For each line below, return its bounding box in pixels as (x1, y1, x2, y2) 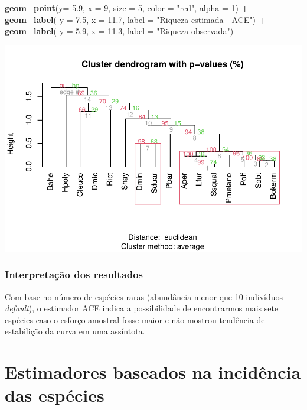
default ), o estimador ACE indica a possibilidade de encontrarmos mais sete (5, 302, 279, 314)
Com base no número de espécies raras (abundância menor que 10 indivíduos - (5, 290, 289, 302)
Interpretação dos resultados (5, 267, 143, 282)
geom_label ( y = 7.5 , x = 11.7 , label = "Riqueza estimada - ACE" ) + (5, 13, 266, 25)
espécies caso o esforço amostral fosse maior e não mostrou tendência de (5, 313, 265, 326)
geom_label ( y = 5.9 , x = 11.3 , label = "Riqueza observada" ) (5, 25, 234, 37)
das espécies (5, 383, 104, 407)
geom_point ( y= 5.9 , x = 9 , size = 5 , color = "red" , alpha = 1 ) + (5, 2, 249, 14)
